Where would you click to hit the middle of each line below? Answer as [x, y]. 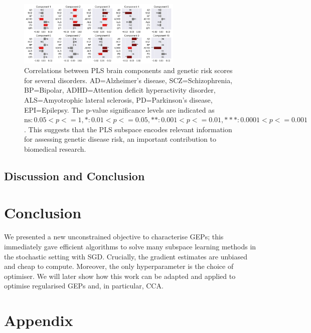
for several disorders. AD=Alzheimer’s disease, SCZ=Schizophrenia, [128, 80]
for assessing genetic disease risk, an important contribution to [120, 139]
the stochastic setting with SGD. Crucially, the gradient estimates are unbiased [126, 256]
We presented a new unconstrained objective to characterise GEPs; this [114, 237]
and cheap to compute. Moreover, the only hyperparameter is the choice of [119, 266]
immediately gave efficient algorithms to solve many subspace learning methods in [130, 246]
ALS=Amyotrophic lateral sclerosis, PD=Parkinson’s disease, [118, 99]
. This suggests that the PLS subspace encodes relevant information [128, 129]
